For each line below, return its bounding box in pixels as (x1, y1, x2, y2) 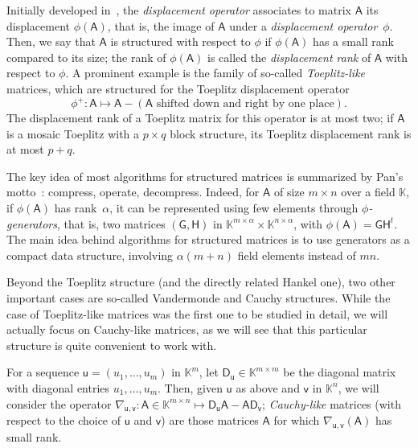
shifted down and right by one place (156, 98, 334, 110)
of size (273, 183, 305, 200)
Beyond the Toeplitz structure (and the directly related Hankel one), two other (6, 273, 395, 290)
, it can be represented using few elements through (109, 199, 359, 216)
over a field (341, 183, 395, 200)
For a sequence (6, 364, 80, 380)
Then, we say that (6, 33, 96, 50)
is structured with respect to (110, 33, 251, 50)
